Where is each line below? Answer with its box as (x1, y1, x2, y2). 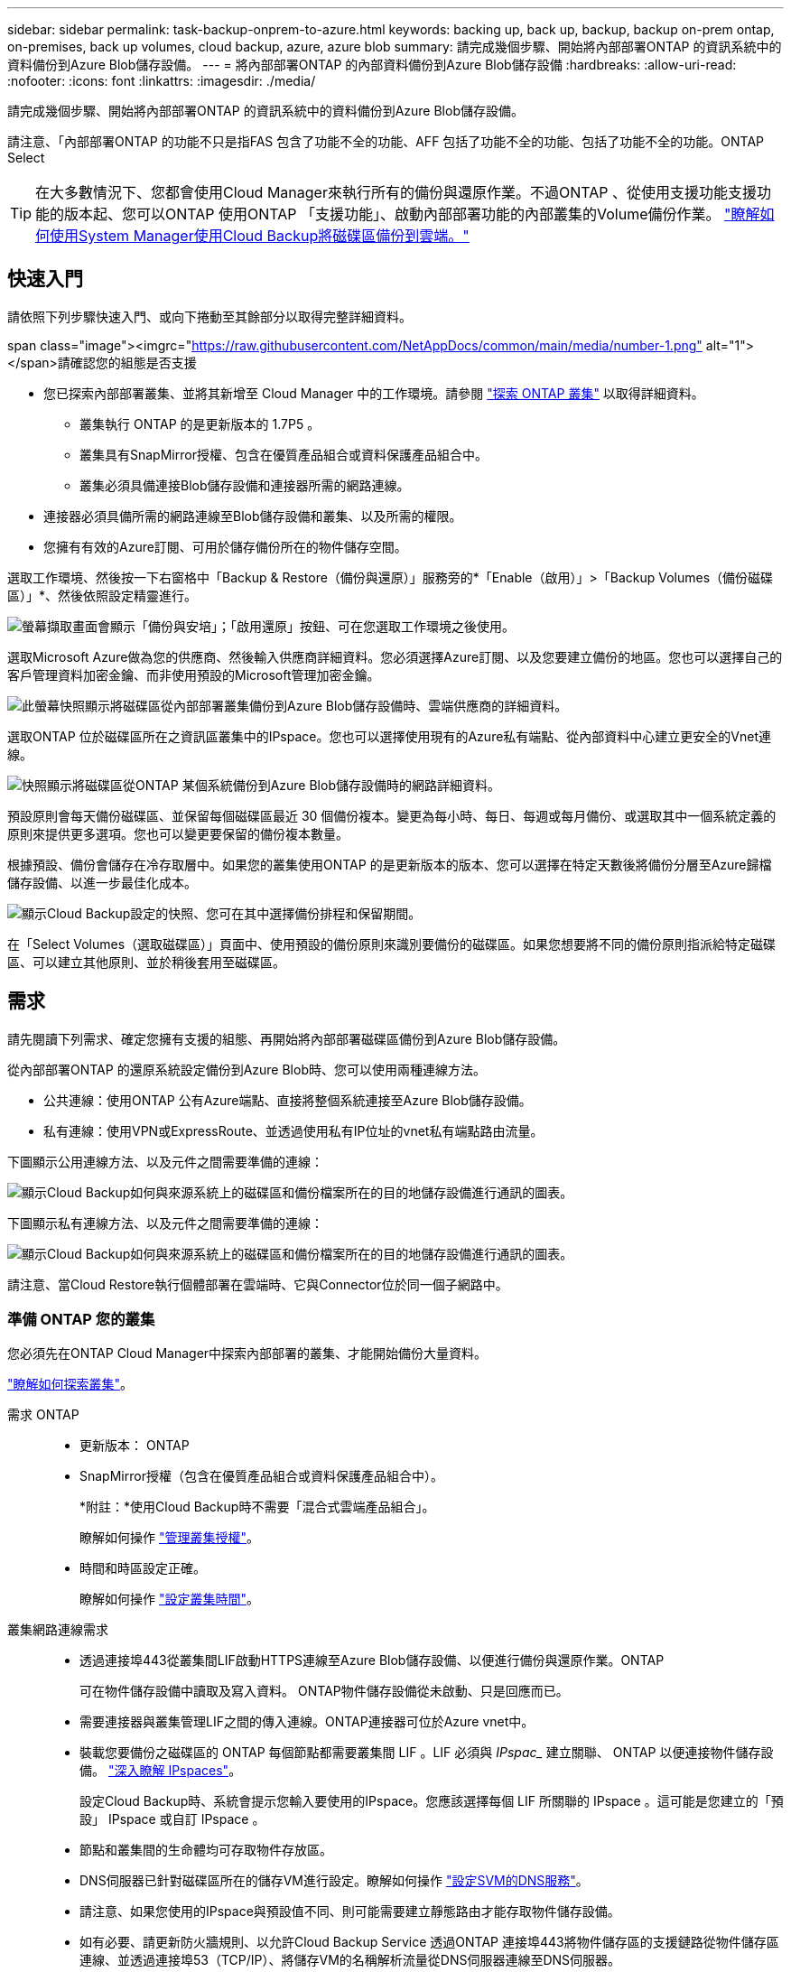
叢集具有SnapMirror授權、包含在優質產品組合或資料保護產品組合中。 (79, 446, 488, 462)
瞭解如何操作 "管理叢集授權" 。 (79, 1530, 259, 1546)
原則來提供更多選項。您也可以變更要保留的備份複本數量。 (7, 825, 349, 842)
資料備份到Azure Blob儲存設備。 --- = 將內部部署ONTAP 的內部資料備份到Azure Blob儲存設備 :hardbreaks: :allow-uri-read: (7, 57, 737, 72)
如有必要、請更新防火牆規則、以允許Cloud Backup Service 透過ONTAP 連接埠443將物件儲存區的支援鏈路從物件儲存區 (79, 1934, 779, 1950)
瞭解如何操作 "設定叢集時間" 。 (79, 1591, 259, 1607)
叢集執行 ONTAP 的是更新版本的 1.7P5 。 (79, 415, 321, 432)
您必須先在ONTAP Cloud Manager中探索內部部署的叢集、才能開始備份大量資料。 (7, 1345, 488, 1362)
